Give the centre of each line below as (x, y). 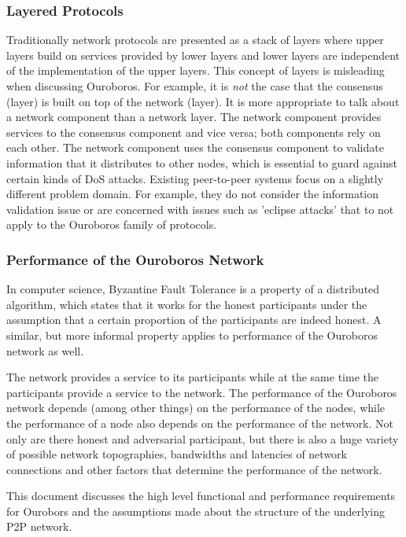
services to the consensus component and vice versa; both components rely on (194, 132)
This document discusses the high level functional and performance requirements (201, 496)
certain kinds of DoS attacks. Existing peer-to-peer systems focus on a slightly (195, 178)
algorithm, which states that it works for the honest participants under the (187, 304)
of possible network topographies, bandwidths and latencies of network (177, 454)
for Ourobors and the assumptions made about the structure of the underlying (196, 511)
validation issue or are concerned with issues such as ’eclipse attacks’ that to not (200, 209)
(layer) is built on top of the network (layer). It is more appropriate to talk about (203, 101)
